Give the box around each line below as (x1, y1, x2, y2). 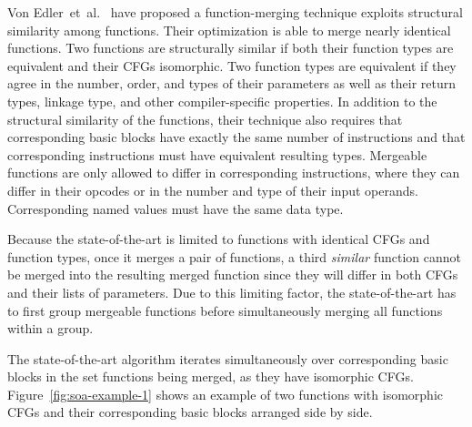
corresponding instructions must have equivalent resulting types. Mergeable (7, 145, 427, 164)
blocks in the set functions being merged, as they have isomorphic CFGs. (7, 367, 414, 386)
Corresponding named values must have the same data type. (7, 198, 344, 218)
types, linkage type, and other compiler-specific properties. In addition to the (7, 91, 437, 110)
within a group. (7, 319, 94, 338)
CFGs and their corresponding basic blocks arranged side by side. (7, 402, 373, 422)
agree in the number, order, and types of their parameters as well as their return (7, 74, 457, 93)
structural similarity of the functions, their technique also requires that (7, 109, 403, 128)
